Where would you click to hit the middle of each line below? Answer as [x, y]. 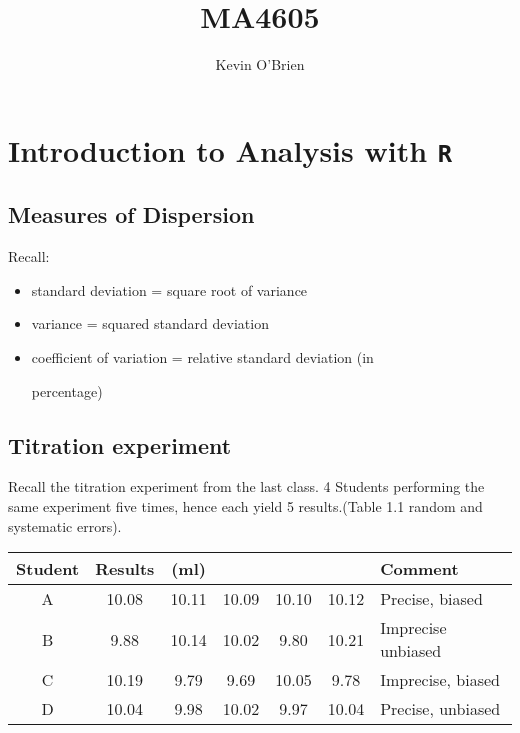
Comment [419, 569]
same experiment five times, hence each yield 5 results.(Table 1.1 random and [245, 506]
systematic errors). [65, 525]
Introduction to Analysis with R [230, 149]
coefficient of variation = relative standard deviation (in [202, 357]
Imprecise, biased [440, 680]
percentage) [67, 390]
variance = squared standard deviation [150, 323]
